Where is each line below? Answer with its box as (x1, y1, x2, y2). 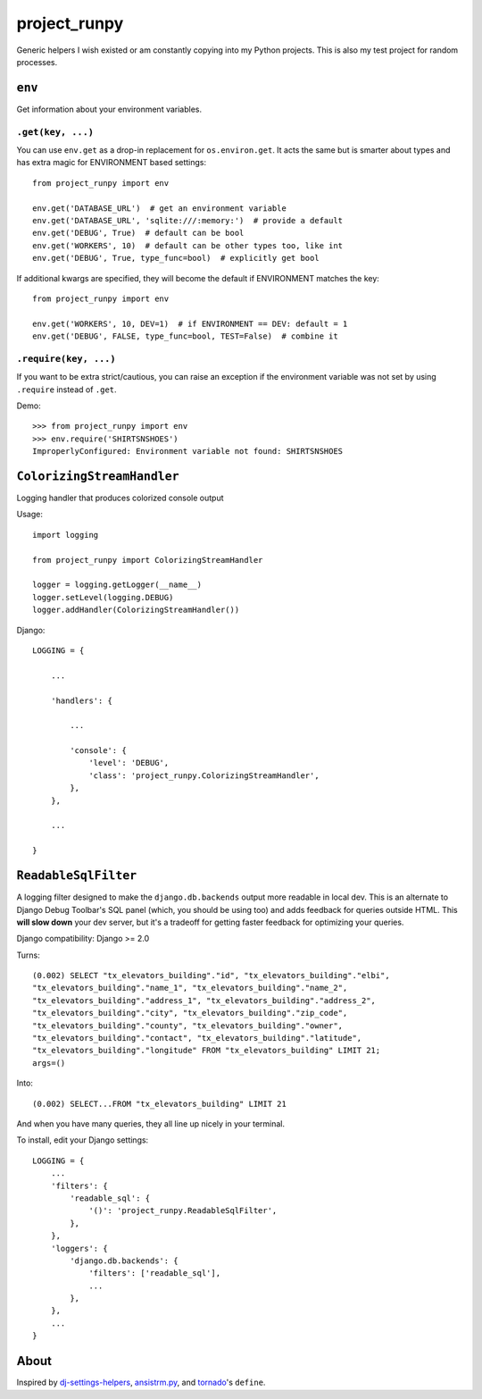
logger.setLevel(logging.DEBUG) (32, 592, 174, 602)
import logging (32, 530, 99, 540)
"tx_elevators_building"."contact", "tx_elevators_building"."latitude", (32, 1033, 362, 1043)
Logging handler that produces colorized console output (16, 492, 224, 504)
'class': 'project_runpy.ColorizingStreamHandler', (88, 770, 320, 781)
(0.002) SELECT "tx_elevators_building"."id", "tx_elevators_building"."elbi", (32, 970, 390, 981)
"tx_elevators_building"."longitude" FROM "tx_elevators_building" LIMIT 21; (32, 1045, 381, 1056)
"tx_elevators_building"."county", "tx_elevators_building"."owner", (32, 1020, 344, 1031)
